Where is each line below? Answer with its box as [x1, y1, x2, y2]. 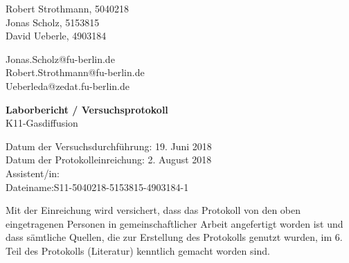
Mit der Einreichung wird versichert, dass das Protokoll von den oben [6, 203, 301, 217]
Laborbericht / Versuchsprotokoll [6, 102, 168, 116]
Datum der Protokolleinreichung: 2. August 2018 [6, 152, 212, 167]
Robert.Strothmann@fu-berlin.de [6, 65, 145, 80]
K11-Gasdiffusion [6, 116, 78, 130]
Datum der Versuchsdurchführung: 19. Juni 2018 [6, 138, 212, 153]
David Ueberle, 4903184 [6, 28, 107, 43]
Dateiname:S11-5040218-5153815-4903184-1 [6, 179, 189, 194]
